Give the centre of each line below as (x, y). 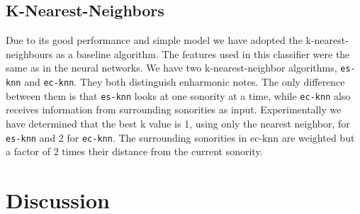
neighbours (29, 53)
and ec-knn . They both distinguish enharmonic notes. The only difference (185, 82)
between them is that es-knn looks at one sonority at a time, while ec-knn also (178, 95)
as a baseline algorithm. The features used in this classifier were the (203, 53)
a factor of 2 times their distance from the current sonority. (134, 151)
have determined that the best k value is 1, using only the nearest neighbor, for (178, 123)
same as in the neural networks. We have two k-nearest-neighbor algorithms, (171, 68)
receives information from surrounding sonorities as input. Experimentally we (174, 109)
